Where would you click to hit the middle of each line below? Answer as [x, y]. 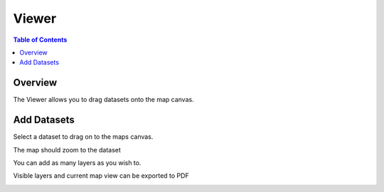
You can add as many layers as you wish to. [77, 162]
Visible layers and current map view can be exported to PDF [101, 176]
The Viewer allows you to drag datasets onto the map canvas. [104, 100]
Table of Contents [40, 40]
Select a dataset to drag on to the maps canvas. [83, 137]
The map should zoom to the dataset [67, 149]
